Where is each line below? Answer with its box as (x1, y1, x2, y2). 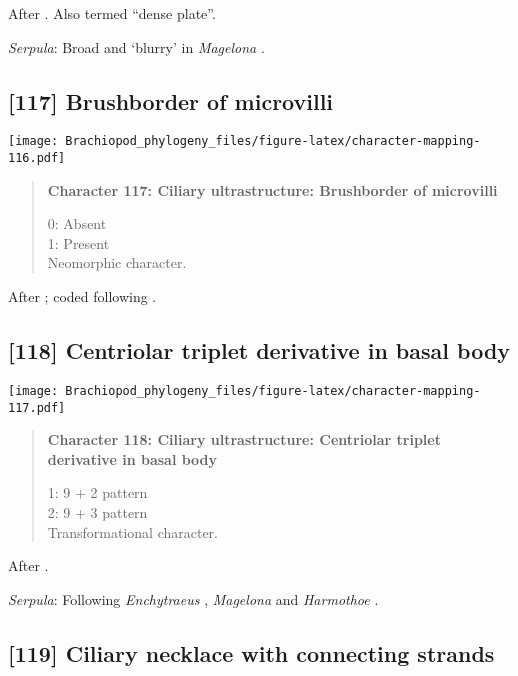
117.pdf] (8, 400, 66, 415)
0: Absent (47, 213, 107, 234)
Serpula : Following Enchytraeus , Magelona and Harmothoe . (8, 588, 379, 609)
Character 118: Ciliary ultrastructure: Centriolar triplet (47, 429, 441, 450)
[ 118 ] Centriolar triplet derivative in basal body (8, 335, 511, 366)
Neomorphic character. (47, 252, 187, 273)
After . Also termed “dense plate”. (8, 3, 216, 23)
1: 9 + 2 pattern (47, 482, 148, 503)
